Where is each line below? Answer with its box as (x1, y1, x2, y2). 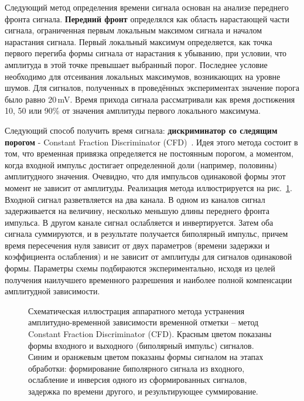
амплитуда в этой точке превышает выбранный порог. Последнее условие (5, 58, 268, 70)
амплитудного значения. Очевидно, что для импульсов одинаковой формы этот (5, 170, 286, 182)
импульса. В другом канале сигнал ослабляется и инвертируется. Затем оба (5, 216, 274, 228)
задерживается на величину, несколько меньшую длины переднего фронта (5, 205, 269, 217)
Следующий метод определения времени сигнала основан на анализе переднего (5, 1, 289, 13)
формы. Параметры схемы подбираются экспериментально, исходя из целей (5, 262, 275, 274)
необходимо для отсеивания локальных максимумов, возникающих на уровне (5, 70, 281, 82)
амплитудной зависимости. (5, 285, 100, 297)
